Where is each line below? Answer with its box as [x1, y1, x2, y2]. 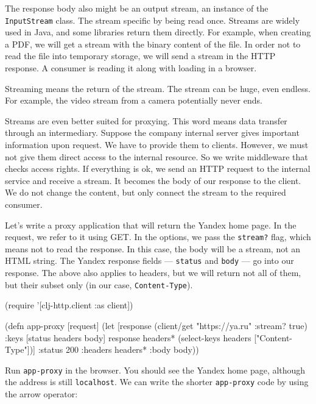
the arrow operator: [5, 388, 78, 400]
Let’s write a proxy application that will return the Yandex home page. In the [5, 218, 297, 231]
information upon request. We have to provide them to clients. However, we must [5, 138, 309, 151]
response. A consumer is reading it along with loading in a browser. [5, 62, 257, 74]
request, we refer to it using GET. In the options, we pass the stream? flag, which [5, 230, 311, 243]
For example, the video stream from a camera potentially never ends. [5, 94, 262, 107]
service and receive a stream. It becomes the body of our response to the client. [5, 174, 301, 186]
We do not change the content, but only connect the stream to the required [5, 186, 286, 199]
